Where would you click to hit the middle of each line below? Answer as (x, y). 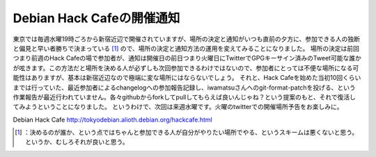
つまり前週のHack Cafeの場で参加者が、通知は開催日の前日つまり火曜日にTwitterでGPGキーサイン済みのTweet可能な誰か (187, 58)
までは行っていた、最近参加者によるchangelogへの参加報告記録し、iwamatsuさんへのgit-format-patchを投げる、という (184, 88)
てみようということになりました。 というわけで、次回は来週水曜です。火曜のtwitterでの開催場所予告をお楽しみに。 (178, 107)
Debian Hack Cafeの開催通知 (96, 18)
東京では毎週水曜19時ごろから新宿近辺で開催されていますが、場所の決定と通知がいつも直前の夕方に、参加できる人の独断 (186, 39)
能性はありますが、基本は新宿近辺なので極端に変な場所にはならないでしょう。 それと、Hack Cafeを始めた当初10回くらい (187, 78)
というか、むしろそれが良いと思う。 (77, 142)
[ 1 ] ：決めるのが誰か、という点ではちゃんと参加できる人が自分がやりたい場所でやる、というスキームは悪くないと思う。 (187, 133)
